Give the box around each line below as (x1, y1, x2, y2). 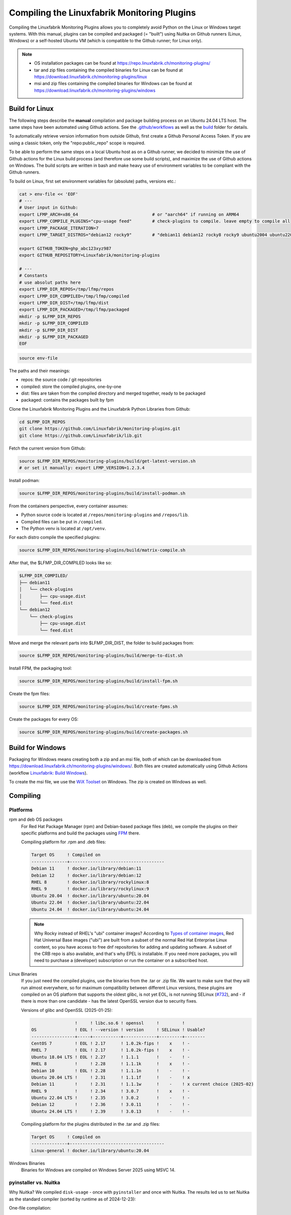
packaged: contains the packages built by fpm (21, 397, 114, 403)
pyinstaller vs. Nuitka (9, 1179, 61, 1186)
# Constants (19, 273, 48, 278)
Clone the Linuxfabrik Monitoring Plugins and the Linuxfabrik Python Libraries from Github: (9, 406, 191, 412)
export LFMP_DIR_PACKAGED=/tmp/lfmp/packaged (19, 307, 129, 312)
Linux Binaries (9, 971, 37, 977)
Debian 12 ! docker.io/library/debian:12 (31, 872, 142, 878)
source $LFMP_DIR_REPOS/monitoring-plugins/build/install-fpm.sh (19, 678, 178, 684)
